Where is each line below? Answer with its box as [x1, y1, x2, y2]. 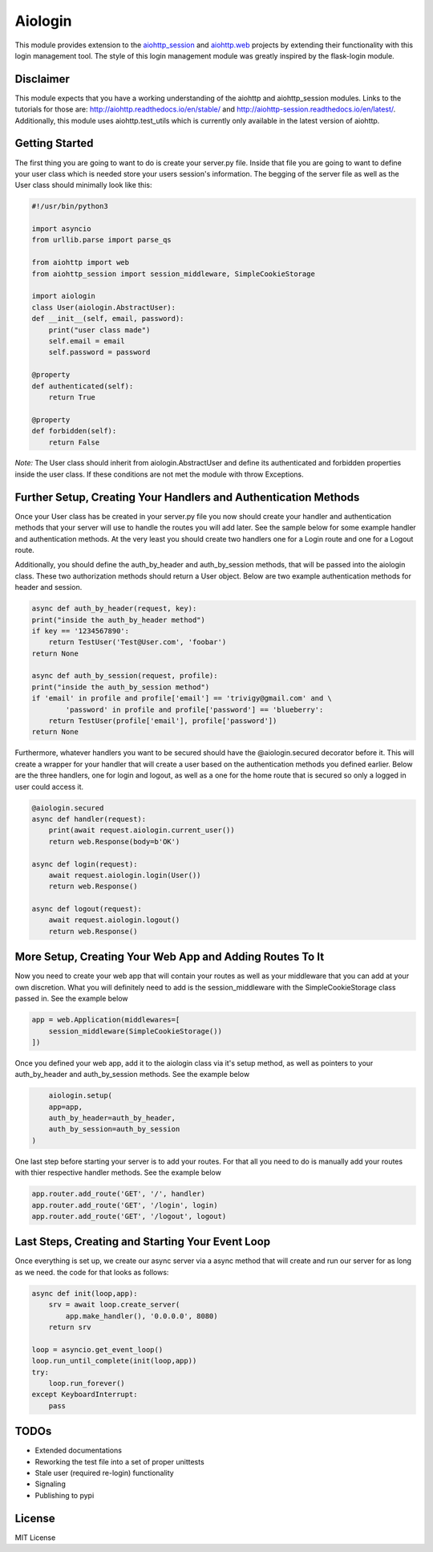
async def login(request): [31, 859, 138, 868]
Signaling [34, 1479, 66, 1489]
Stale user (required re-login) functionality [34, 1469, 174, 1478]
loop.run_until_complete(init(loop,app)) [31, 1356, 197, 1366]
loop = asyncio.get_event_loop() [31, 1345, 164, 1354]
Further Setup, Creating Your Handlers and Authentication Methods [14, 490, 360, 504]
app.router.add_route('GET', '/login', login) [31, 1201, 218, 1209]
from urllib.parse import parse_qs [31, 235, 172, 245]
